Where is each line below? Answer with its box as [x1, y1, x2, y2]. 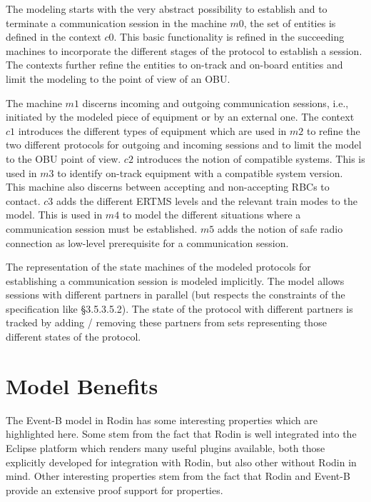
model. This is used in [6, 207, 103, 222]
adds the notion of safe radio [218, 221, 343, 236]
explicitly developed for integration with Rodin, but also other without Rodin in [6, 454, 357, 469]
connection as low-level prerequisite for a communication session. [6, 235, 289, 250]
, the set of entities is [243, 15, 336, 30]
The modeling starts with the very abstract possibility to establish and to [6, 1, 327, 16]
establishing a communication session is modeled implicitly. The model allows [6, 273, 345, 288]
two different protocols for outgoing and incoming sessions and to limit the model [6, 137, 362, 152]
